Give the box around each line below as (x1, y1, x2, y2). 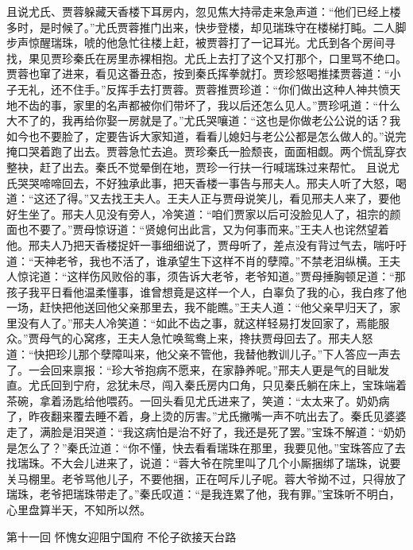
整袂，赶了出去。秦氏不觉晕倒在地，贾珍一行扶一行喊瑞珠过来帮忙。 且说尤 (6, 158, 399, 175)
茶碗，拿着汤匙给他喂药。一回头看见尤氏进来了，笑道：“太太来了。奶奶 (6, 392, 379, 409)
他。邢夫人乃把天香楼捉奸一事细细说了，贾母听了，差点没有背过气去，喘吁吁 (6, 236, 407, 253)
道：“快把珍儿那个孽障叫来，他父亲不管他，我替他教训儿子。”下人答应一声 (6, 346, 390, 362)
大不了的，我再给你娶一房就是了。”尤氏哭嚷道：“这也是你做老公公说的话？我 (6, 112, 401, 129)
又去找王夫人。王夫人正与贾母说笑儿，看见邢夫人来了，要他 (89, 190, 401, 207)
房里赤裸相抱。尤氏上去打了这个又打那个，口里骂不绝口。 (106, 49, 407, 66)
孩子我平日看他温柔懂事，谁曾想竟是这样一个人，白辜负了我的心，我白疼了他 (6, 283, 407, 300)
